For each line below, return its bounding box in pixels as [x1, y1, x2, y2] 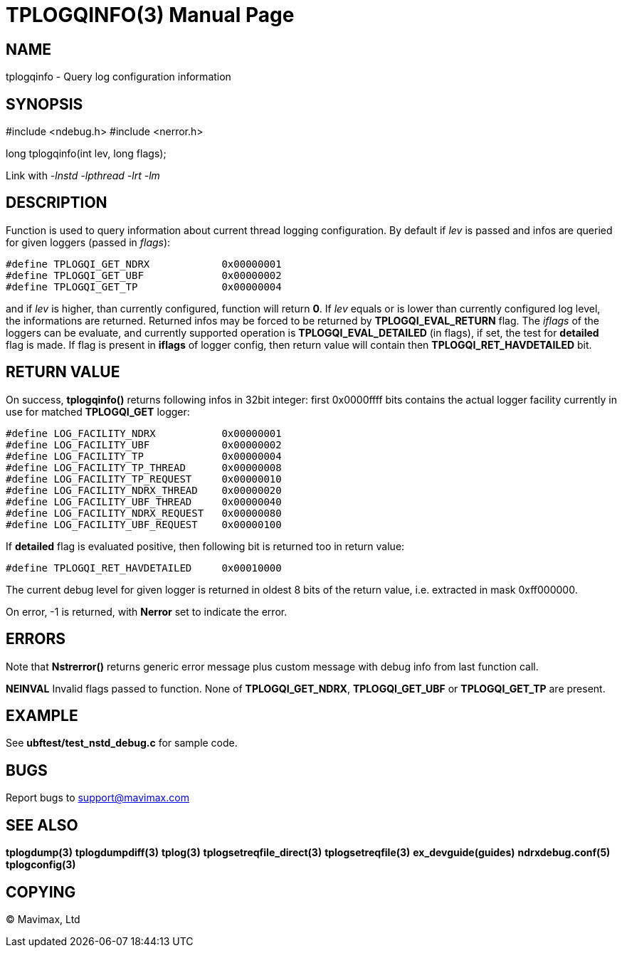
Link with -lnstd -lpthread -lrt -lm [6, 169, 160, 182]
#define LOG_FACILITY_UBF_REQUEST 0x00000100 [6, 518, 282, 530]
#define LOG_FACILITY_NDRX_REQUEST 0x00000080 [6, 507, 282, 519]
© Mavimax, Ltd [6, 912, 80, 925]
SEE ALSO [6, 816, 78, 834]
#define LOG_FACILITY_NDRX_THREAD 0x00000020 [6, 484, 282, 496]
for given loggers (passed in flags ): [6, 236, 171, 248]
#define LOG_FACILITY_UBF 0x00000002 [6, 438, 282, 451]
